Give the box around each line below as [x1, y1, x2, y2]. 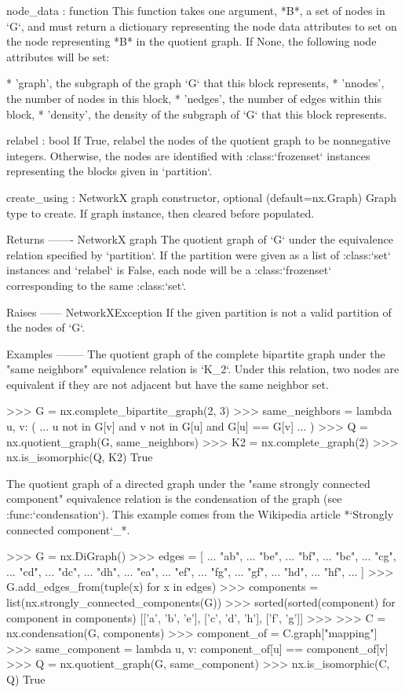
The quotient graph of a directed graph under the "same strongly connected [6, 475, 370, 491]
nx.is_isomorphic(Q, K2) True [6, 449, 153, 465]
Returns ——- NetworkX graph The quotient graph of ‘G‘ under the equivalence [6, 231, 393, 247]
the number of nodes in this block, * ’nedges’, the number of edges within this [6, 90, 382, 106]
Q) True [6, 670, 46, 687]
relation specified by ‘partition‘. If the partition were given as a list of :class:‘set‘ [6, 246, 391, 262]
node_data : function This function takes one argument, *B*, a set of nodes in [6, 2, 385, 18]
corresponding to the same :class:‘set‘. [6, 277, 187, 293]
